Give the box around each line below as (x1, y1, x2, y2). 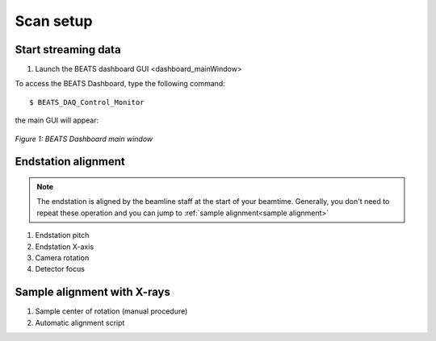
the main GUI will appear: (15, 115, 99, 125)
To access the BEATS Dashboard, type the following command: (15, 79, 225, 89)
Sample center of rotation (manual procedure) (35, 306, 188, 316)
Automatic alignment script (35, 318, 125, 327)
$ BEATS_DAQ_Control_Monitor (29, 98, 145, 106)
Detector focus (35, 264, 85, 274)
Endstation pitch (35, 231, 90, 240)
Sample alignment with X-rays (15, 285, 171, 299)
